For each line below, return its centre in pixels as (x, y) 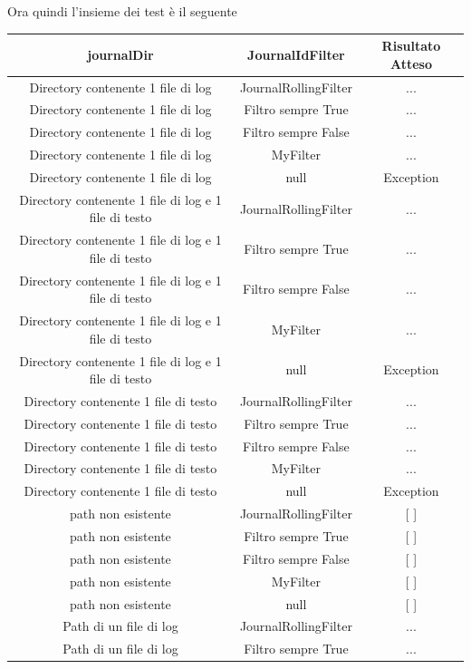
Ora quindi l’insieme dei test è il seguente (122, 11)
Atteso (411, 63)
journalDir (120, 54)
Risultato (411, 46)
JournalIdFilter (296, 54)
